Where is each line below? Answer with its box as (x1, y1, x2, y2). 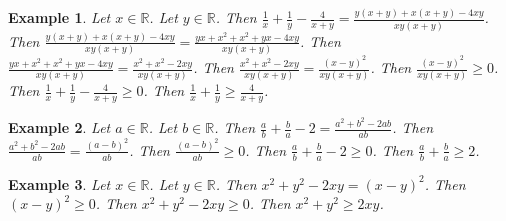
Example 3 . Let (8, 173, 111, 194)
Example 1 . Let (8, 7, 111, 28)
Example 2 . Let (8, 117, 111, 138)
